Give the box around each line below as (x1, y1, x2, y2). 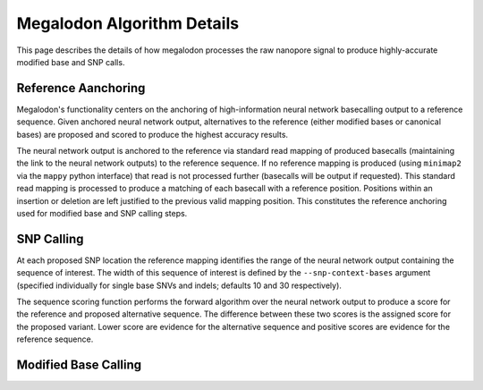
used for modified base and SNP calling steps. (16, 208, 188, 218)
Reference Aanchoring (16, 81, 146, 96)
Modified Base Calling (16, 358, 142, 373)
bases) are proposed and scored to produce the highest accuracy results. (16, 129, 289, 140)
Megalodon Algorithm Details (16, 13, 240, 33)
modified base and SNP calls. (16, 56, 125, 67)
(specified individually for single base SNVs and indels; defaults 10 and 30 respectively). (16, 280, 342, 291)
